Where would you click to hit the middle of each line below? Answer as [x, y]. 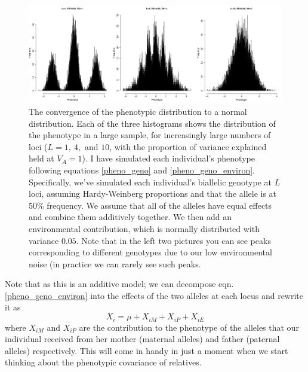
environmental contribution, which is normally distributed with [144, 228]
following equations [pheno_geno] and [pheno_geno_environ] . [142, 170]
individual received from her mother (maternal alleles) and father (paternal [142, 339]
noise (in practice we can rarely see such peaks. [115, 263]
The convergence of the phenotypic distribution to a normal [138, 111]
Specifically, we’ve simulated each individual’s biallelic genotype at [150, 182]
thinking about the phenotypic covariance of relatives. [103, 362]
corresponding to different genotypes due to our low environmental [150, 252]
